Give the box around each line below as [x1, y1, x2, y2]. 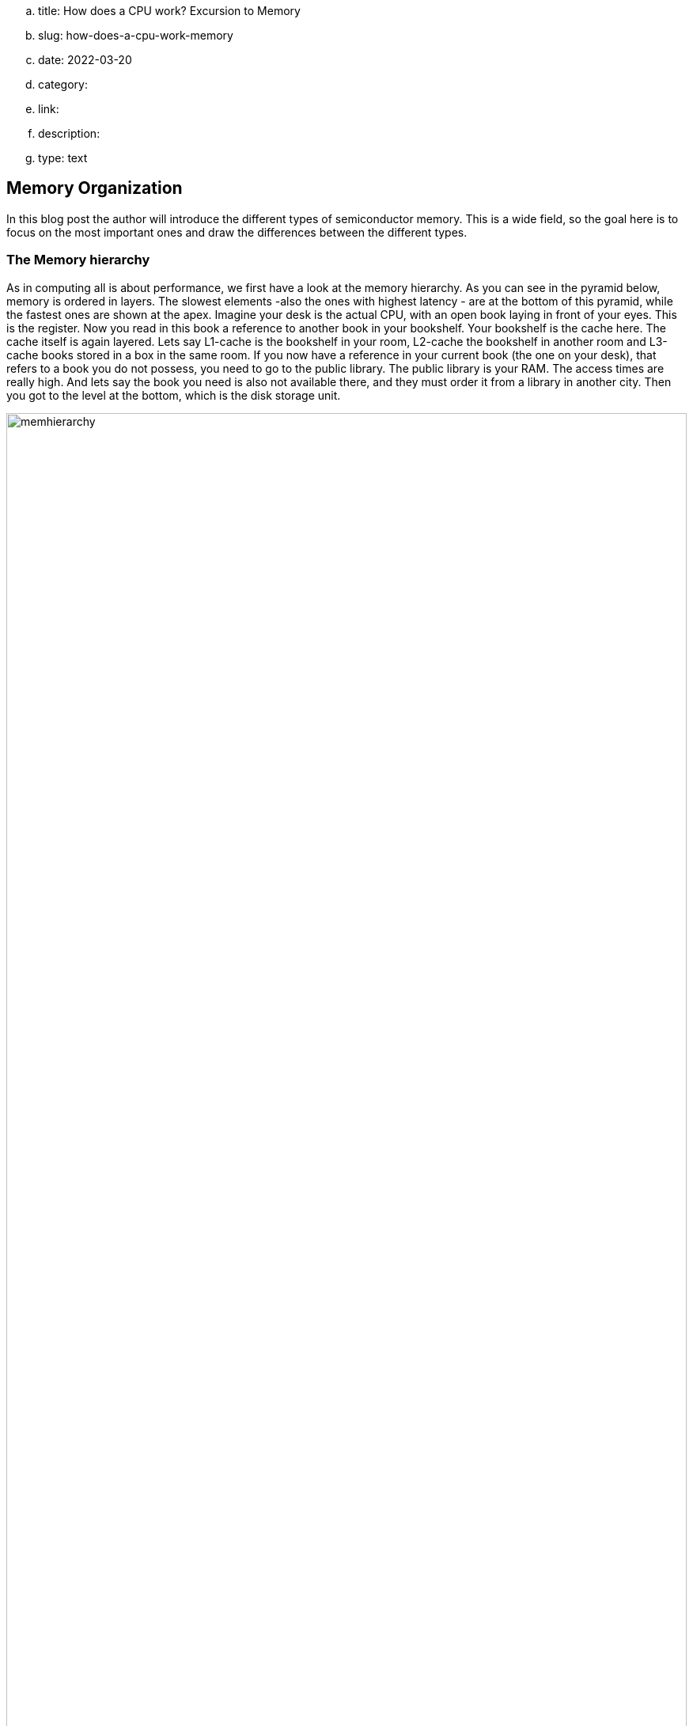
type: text [38, 151, 88, 165]
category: [38, 78, 88, 91]
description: [38, 127, 100, 140]
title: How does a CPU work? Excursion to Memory [38, 4, 301, 17]
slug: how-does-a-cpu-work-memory [38, 28, 233, 42]
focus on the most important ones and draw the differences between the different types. [6, 225, 468, 239]
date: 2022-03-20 [38, 53, 132, 66]
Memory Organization [6, 178, 183, 199]
